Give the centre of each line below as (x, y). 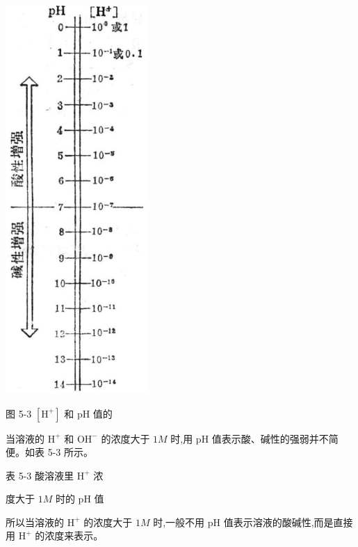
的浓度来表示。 (69, 536)
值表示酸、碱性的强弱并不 (270, 438)
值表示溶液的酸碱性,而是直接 (288, 522)
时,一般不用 (179, 522)
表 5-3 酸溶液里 (40, 475)
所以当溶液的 (35, 522)
